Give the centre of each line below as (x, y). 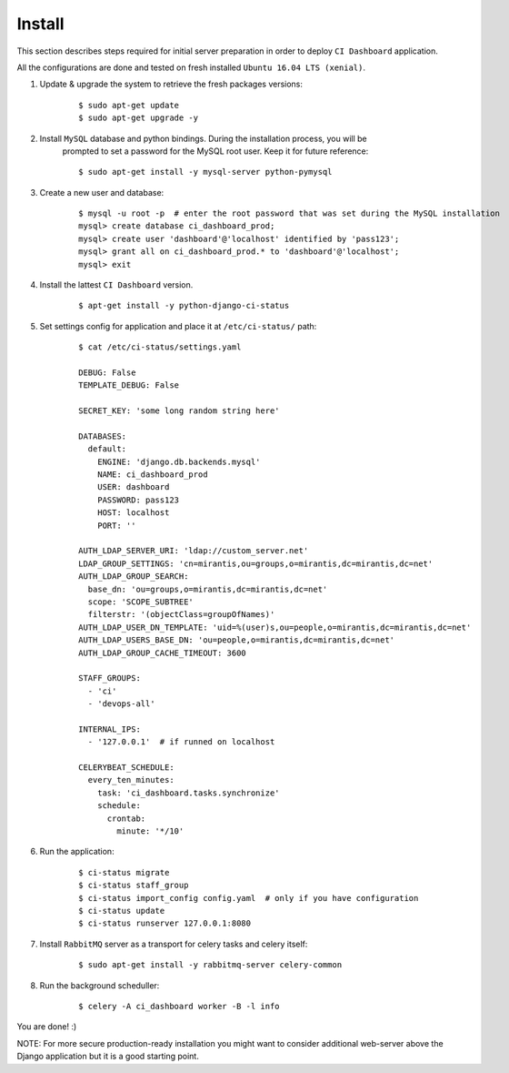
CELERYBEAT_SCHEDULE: (126, 768)
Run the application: (77, 852)
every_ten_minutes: (131, 780)
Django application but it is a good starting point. (108, 1057)
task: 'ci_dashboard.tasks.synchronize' (189, 793)
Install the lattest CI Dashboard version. (116, 285)
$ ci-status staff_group (134, 886)
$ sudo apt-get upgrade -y (139, 118)
